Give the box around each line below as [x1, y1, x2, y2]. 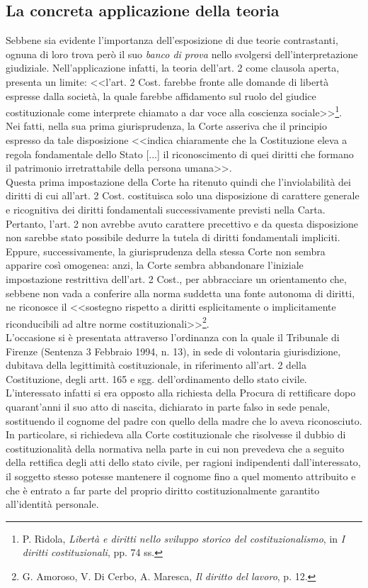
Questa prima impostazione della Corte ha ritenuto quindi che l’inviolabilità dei [6, 174, 351, 189]
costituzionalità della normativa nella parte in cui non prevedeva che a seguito [6, 440, 345, 455]
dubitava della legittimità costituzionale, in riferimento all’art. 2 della [6, 357, 306, 372]
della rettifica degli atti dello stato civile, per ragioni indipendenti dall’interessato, [6, 455, 361, 470]
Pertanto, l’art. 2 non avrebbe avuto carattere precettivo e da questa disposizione [6, 216, 359, 231]
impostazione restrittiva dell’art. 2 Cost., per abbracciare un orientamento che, [6, 271, 347, 286]
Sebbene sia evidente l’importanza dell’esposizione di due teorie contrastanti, [6, 33, 338, 48]
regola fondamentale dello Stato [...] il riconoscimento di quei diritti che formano [6, 146, 354, 161]
